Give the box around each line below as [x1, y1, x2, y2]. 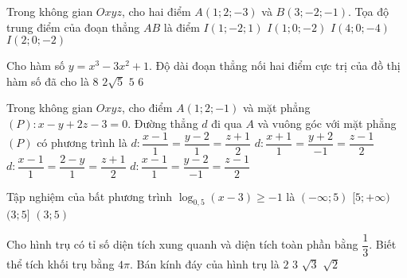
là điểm [163, 18, 200, 35]
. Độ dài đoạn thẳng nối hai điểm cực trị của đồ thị [149, 57, 401, 74]
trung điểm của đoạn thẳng [6, 18, 140, 35]
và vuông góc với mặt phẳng [257, 114, 397, 131]
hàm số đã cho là [6, 72, 89, 89]
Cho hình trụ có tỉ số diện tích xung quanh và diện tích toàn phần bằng [6, 236, 358, 253]
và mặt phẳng [242, 99, 311, 116]
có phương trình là [37, 134, 127, 151]
